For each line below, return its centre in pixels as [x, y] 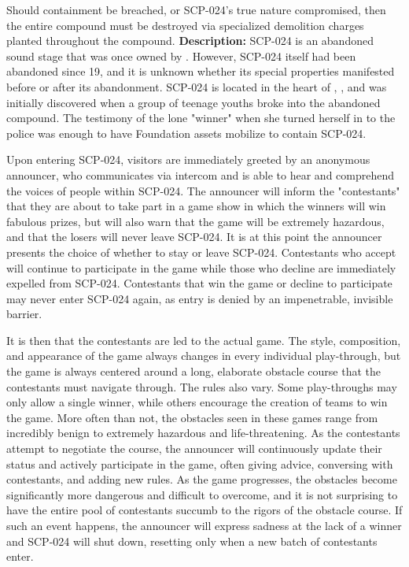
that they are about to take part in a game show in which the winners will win [196, 206]
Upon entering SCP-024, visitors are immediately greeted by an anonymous [188, 159]
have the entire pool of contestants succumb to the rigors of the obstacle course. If [204, 510]
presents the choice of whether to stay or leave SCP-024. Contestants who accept [201, 252]
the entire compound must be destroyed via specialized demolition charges [185, 25]
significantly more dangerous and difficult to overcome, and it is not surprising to [202, 494]
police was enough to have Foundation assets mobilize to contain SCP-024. [186, 133]
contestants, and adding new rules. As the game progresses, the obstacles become [202, 479]
